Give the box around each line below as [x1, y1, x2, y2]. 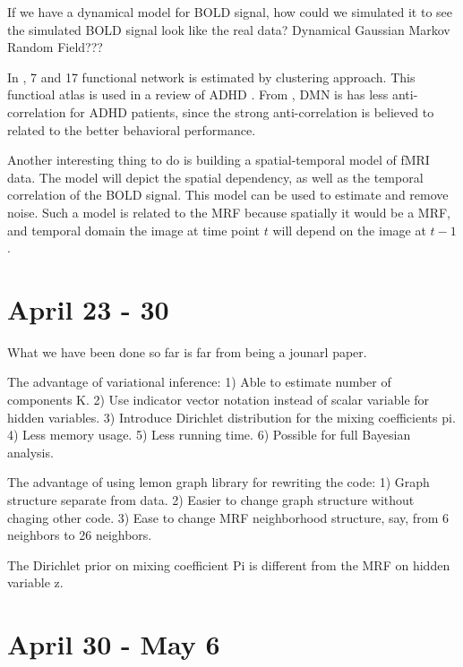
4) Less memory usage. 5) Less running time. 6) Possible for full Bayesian [7, 425, 411, 444]
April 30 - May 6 [7, 626, 220, 663]
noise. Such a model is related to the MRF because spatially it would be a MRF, [7, 202, 450, 221]
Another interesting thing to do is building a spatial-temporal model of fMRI [7, 150, 430, 169]
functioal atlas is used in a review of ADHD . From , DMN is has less [7, 85, 389, 104]
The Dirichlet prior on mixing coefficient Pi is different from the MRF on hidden [7, 555, 450, 574]
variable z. [7, 573, 64, 592]
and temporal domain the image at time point [7, 220, 260, 239]
